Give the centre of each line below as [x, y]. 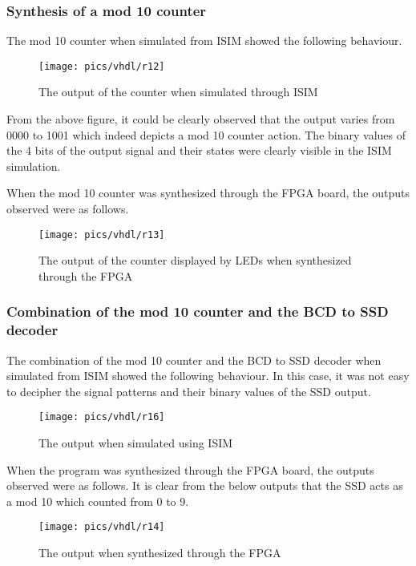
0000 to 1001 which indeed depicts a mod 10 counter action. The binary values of [206, 134]
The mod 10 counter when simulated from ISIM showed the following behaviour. [204, 40]
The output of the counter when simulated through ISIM [178, 92]
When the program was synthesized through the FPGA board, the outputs [190, 469]
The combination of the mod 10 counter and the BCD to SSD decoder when [194, 360]
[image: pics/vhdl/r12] [102, 66]
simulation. [34, 166]
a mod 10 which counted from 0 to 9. [98, 501]
